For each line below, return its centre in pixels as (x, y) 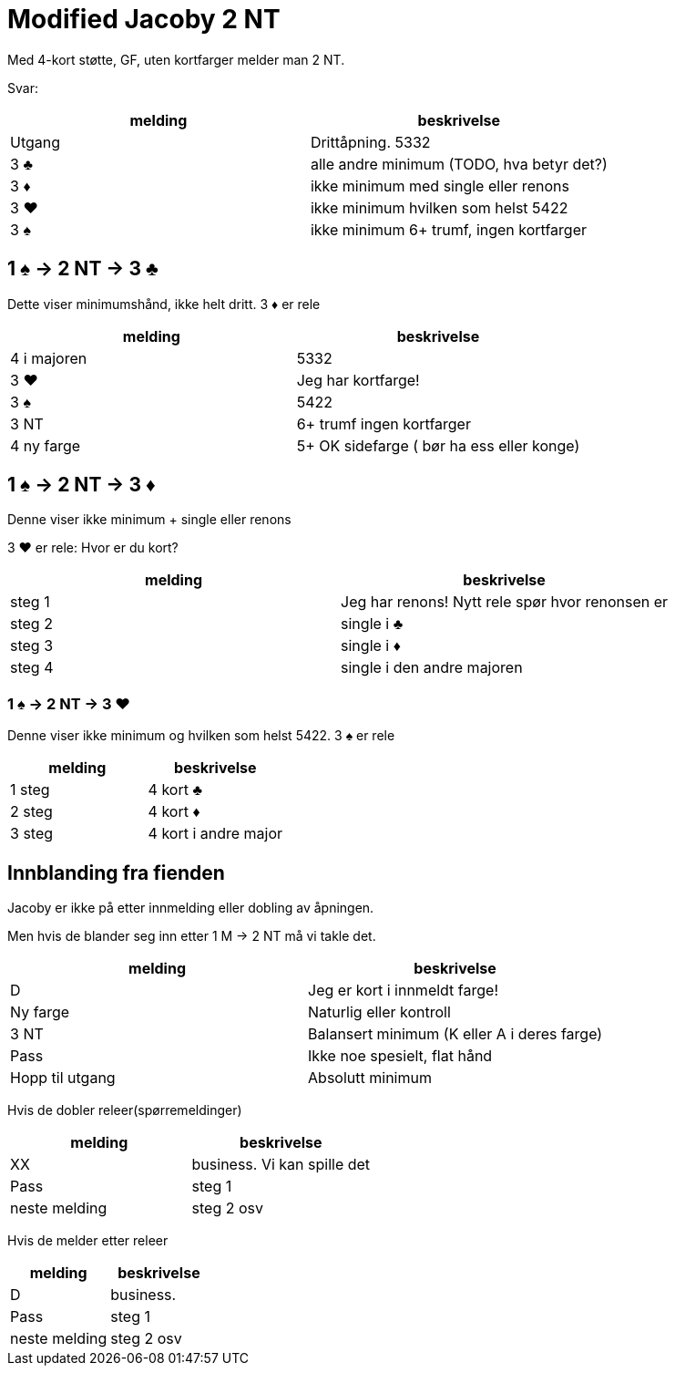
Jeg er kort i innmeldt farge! (404, 991)
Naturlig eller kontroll (379, 1012)
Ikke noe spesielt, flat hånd (400, 1056)
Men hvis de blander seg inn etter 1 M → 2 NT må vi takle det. (192, 936)
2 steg (31, 812)
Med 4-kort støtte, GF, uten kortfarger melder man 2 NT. (176, 59)
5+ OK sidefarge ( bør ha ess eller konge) (438, 445)
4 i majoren (49, 358)
